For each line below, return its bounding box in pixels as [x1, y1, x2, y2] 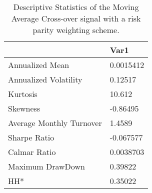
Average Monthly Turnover [8, 117, 102, 128]
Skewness [8, 102, 40, 114]
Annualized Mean [8, 59, 69, 70]
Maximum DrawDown [8, 160, 85, 172]
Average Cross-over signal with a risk [11, 12, 141, 24]
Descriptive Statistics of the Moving [13, 1, 139, 12]
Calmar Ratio [8, 146, 56, 157]
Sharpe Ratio [8, 131, 54, 143]
